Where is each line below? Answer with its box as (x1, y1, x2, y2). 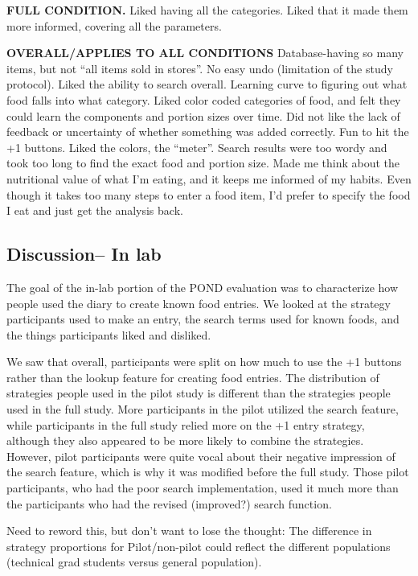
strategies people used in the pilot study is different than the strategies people (6, 385, 391, 401)
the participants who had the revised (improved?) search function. (6, 495, 332, 512)
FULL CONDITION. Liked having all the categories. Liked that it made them (6, 2, 408, 18)
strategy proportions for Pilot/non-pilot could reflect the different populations (6, 537, 391, 554)
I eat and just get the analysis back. (6, 202, 183, 219)
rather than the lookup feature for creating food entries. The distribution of (6, 368, 379, 385)
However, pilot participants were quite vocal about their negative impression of (6, 447, 395, 464)
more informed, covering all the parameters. (6, 17, 222, 34)
